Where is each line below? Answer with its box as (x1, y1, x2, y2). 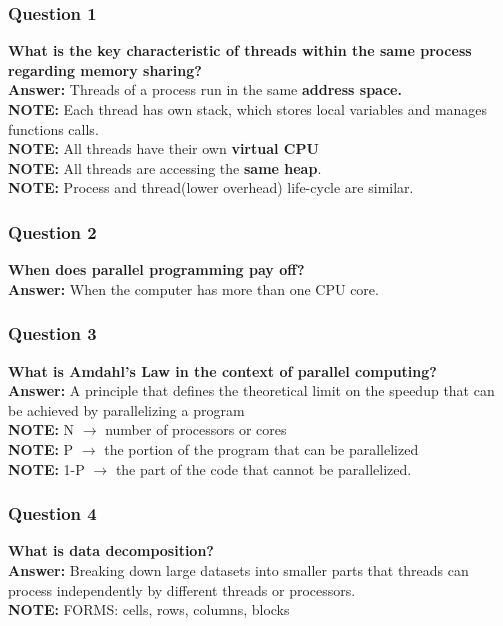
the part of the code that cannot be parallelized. (115, 458, 412, 479)
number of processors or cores (105, 419, 287, 440)
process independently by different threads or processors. (8, 579, 356, 600)
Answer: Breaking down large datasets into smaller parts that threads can (8, 559, 469, 580)
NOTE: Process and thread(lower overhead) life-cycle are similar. (8, 177, 414, 198)
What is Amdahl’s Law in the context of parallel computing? (8, 360, 437, 381)
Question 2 (8, 219, 97, 244)
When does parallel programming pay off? (8, 259, 305, 280)
